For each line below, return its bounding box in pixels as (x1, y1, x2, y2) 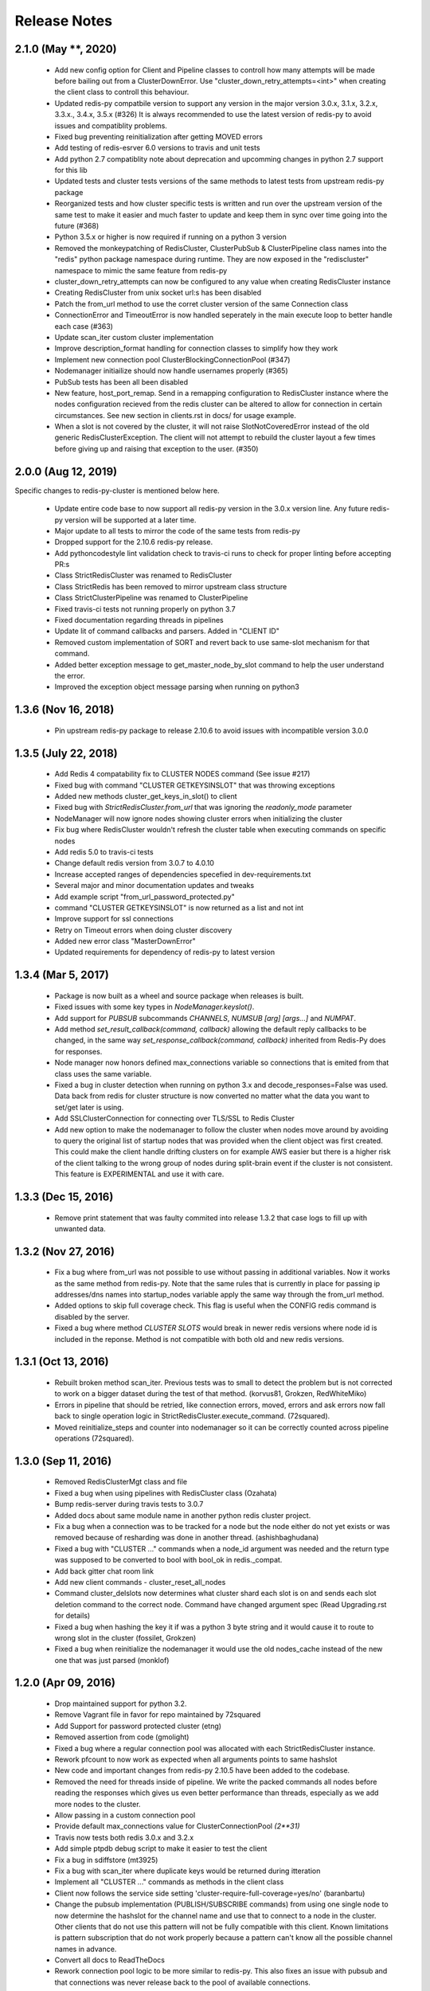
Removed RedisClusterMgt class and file (54, 1477, 187, 1487)
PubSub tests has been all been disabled (54, 377, 189, 386)
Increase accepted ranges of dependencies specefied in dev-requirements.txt (54, 869, 311, 879)
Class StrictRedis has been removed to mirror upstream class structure (54, 581, 287, 591)
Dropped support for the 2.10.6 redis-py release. (54, 538, 213, 547)
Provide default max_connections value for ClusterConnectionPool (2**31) (54, 1821, 300, 1831)
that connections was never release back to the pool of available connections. (54, 1977, 311, 1987)
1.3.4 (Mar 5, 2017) (14, 968, 109, 982)
